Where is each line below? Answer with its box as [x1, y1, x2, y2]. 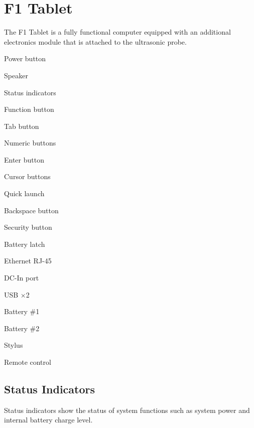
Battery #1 [4, 306, 40, 317]
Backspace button [4, 205, 59, 215]
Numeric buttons [4, 137, 56, 148]
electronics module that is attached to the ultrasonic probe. [4, 36, 187, 47]
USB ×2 [4, 289, 30, 300]
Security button [4, 222, 52, 232]
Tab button [4, 120, 39, 131]
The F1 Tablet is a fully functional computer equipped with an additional [4, 27, 231, 37]
